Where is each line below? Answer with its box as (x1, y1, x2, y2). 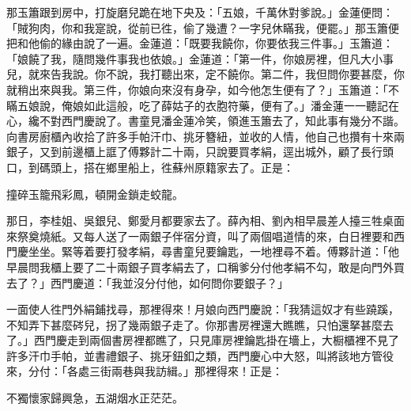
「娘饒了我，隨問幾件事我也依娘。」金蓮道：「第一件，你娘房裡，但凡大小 (6, 50, 383, 67)
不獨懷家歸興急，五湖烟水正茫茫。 (6, 390, 183, 406)
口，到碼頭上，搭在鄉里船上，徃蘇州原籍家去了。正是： (6, 158, 294, 175)
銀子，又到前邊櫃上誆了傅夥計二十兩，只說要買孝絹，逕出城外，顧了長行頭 (6, 143, 394, 160)
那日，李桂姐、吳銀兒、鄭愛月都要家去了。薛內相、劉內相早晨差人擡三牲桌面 (6, 212, 405, 229)
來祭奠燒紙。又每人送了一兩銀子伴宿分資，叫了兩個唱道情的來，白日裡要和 (6, 227, 394, 244)
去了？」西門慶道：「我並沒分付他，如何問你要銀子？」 (6, 274, 288, 291)
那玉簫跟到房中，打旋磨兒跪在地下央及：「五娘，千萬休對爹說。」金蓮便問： (6, 4, 394, 20)
